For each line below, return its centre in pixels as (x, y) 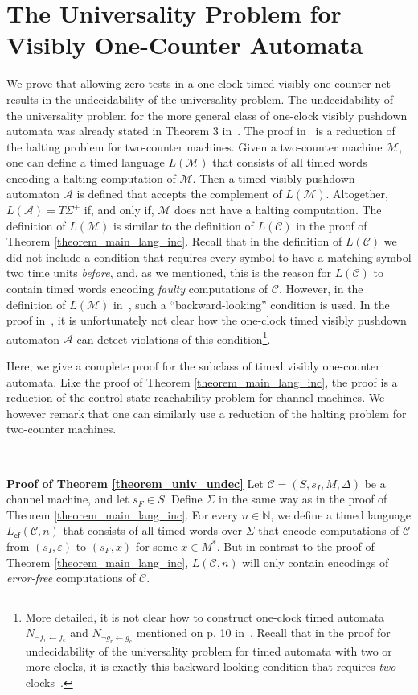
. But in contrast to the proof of (295, 546)
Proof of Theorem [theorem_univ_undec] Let (135, 483)
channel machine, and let (68, 499)
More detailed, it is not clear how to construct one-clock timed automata (205, 616)
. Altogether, (357, 194)
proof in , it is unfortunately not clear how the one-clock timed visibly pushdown (207, 320)
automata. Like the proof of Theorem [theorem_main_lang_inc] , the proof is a (202, 381)
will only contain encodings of (316, 562)
